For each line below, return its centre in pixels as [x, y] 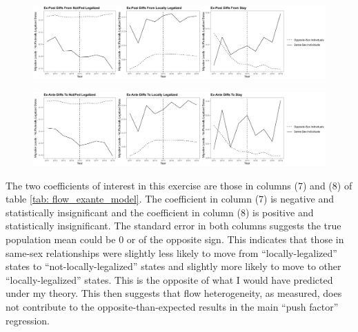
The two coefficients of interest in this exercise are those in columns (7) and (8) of [179, 185]
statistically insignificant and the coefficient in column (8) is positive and [160, 212]
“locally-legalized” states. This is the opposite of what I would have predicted [169, 279]
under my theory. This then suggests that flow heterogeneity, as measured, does [174, 293]
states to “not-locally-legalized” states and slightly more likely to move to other [173, 266]
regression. [28, 320]
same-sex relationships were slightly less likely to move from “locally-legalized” [171, 252]
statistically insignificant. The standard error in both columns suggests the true [173, 226]
